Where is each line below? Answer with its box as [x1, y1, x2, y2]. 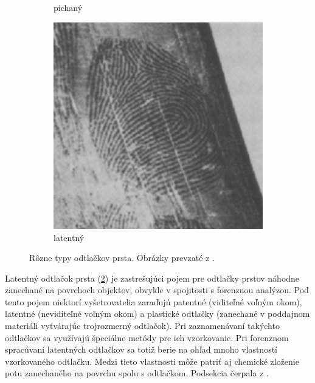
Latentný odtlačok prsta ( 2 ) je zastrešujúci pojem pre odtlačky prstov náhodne [5, 271, 300, 284]
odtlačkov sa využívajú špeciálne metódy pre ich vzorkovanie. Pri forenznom [5, 331, 289, 344]
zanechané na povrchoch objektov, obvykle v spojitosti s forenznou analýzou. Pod [5, 283, 309, 296]
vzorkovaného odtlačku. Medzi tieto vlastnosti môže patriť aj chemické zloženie [5, 354, 299, 367]
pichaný [54, 1, 83, 13]
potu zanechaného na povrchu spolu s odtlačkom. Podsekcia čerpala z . [5, 367, 269, 379]
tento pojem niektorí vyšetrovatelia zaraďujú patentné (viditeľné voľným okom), [5, 295, 302, 308]
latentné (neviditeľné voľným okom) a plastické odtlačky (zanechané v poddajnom [5, 307, 310, 320]
